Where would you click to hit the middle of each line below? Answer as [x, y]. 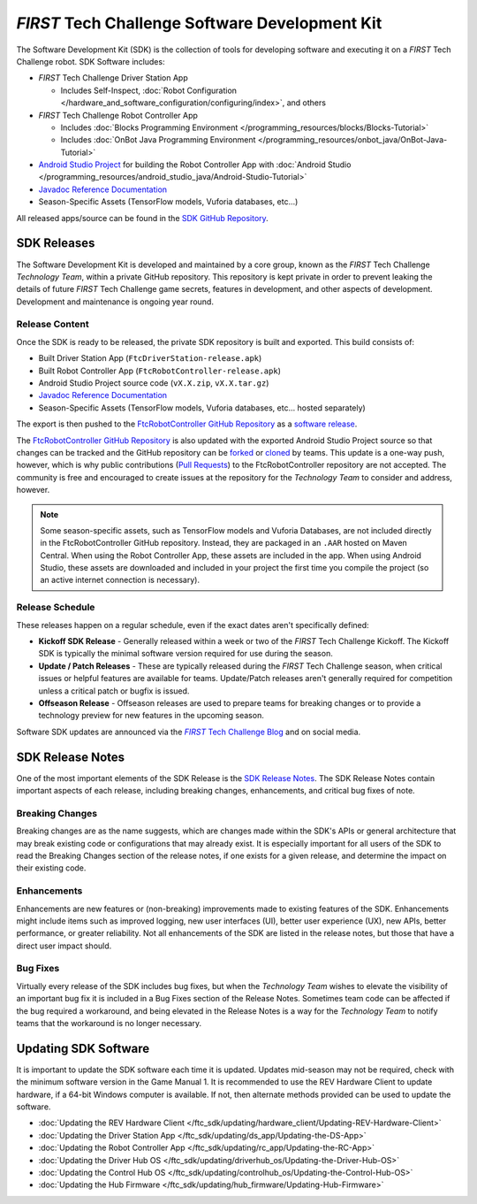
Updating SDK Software [83, 1048]
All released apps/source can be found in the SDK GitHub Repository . [142, 218]
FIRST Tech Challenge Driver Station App [114, 78]
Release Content [53, 325]
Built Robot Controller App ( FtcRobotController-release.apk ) [160, 371]
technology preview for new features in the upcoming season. [151, 716]
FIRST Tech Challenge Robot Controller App [118, 115]
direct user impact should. [64, 946]
